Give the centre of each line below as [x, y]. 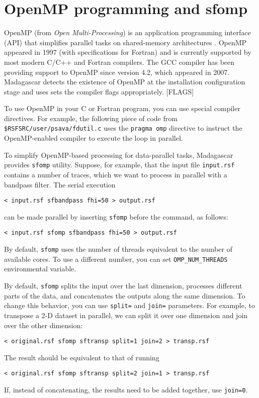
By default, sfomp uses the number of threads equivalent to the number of [118, 249]
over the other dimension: [44, 325]
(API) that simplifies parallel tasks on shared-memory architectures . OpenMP [125, 42]
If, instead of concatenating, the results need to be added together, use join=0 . [126, 390]
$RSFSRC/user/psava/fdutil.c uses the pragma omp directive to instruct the [123, 128]
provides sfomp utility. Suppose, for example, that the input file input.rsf [119, 165]
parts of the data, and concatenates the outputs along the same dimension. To [125, 295]
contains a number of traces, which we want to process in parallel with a [116, 174]
